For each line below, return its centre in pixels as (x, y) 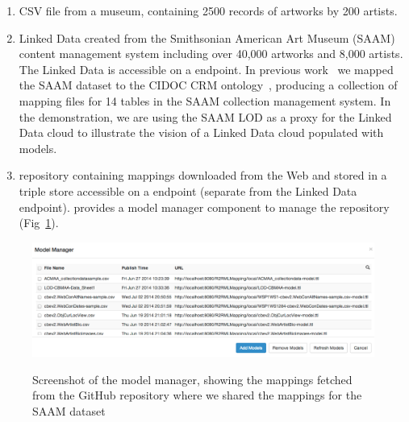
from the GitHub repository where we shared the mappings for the (197, 395)
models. (38, 148)
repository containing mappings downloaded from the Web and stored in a (203, 175)
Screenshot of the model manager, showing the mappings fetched (192, 379)
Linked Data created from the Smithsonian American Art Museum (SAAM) (207, 37)
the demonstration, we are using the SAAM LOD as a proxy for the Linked (205, 116)
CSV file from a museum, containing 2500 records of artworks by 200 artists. (208, 10)
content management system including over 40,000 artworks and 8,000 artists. (211, 54)
